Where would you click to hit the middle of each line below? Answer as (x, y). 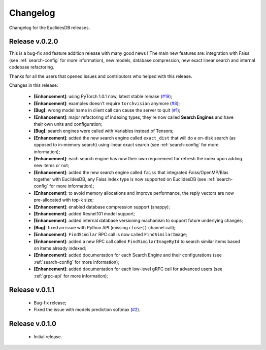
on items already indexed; (60, 248)
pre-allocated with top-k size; (64, 200)
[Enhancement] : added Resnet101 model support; (84, 214)
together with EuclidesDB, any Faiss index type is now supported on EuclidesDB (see (120, 179)
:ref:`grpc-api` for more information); (71, 276)
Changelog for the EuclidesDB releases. (50, 28)
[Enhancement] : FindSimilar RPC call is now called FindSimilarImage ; (110, 235)
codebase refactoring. (32, 67)
